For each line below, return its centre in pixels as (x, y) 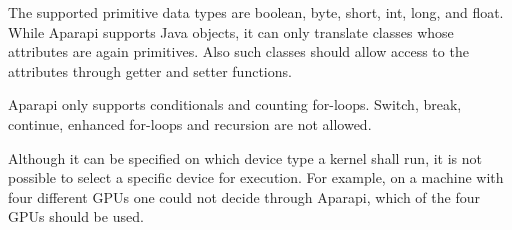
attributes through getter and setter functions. (150, 70)
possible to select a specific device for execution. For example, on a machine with (256, 177)
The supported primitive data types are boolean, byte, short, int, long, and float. (256, 12)
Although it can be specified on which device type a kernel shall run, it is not (245, 157)
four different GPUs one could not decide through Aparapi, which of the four (244, 196)
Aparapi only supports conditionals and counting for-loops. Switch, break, (235, 104)
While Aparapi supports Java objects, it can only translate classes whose (231, 31)
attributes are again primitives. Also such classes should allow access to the (238, 51)
